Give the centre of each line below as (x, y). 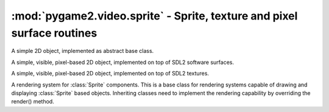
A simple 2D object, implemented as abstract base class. (83, 51)
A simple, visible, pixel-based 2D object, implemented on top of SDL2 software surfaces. (123, 62)
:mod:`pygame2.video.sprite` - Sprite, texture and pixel (154, 16)
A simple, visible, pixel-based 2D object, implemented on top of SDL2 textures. (110, 74)
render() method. (33, 102)
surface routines (54, 33)
